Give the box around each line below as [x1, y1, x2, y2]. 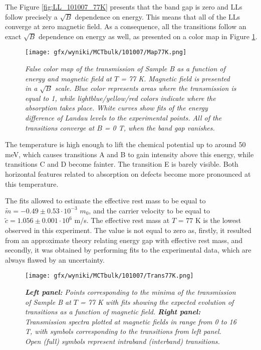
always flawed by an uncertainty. [5, 254, 105, 265]
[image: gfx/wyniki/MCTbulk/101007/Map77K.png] [25, 49, 187, 56]
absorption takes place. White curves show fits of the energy [25, 102, 208, 113]
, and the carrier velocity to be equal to [89, 205, 210, 215]
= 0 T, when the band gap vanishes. [104, 122, 215, 133]
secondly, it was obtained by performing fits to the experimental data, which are [5, 245, 251, 255]
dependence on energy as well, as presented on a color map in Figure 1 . [39, 31, 257, 41]
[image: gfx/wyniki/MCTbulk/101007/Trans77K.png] [25, 272, 194, 280]
